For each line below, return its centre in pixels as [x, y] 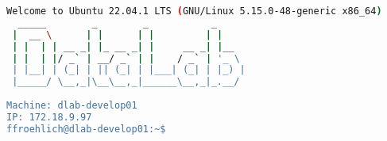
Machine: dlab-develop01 [72, 105]
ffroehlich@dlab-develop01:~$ [86, 129]
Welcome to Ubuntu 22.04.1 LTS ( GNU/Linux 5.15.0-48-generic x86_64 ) [194, 11]
